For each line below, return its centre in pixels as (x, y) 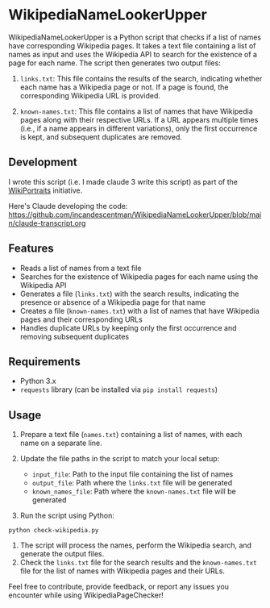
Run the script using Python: (67, 516)
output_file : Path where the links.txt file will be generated (132, 483)
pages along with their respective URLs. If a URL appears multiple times (139, 119)
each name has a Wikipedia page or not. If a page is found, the (124, 87)
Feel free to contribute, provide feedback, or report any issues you (119, 587)
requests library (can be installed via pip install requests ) (118, 389)
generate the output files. (62, 554)
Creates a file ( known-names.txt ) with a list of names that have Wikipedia (139, 310)
